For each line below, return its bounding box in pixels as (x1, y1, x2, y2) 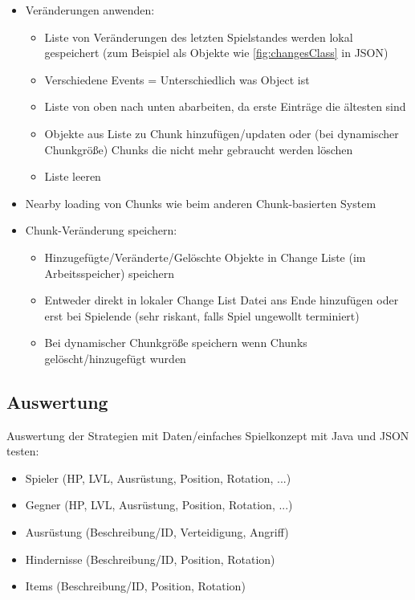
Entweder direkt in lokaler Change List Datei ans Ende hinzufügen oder (44, 292, 399, 308)
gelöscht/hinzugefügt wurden (44, 349, 186, 366)
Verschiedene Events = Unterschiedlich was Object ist (44, 71, 310, 88)
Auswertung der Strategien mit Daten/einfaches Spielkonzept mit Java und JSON (6, 427, 409, 443)
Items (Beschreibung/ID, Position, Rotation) (25, 578, 246, 594)
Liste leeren (44, 168, 101, 185)
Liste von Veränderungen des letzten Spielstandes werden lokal (44, 28, 353, 45)
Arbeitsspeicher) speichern (44, 264, 174, 281)
